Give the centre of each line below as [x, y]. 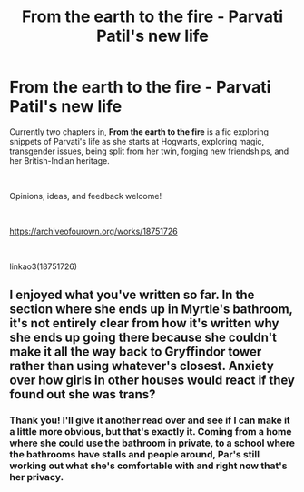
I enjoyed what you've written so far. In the [132, 295]
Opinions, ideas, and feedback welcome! [85, 196]
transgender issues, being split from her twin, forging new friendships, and [149, 151]
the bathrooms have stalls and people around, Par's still [135, 455]
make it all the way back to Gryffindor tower [136, 352]
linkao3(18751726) [44, 266]
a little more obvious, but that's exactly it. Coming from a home [151, 432]
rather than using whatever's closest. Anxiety [142, 366]
